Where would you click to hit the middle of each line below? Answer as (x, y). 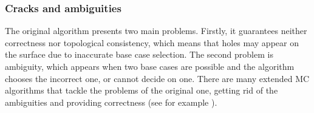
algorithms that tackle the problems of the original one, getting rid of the (142, 90)
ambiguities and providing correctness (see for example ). (111, 102)
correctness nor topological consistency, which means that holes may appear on (152, 42)
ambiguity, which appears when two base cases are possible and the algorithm (150, 66)
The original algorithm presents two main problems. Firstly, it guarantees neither (156, 31)
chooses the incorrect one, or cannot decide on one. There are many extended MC (157, 78)
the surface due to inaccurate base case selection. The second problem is (139, 54)
